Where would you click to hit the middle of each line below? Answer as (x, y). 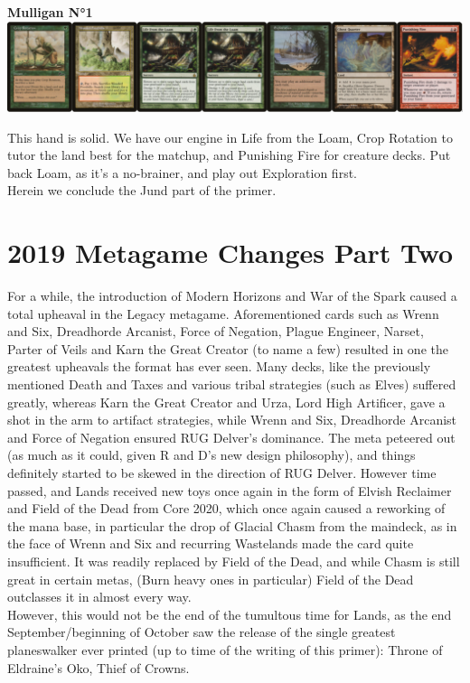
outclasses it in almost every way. (99, 597)
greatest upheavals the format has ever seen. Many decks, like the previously (219, 366)
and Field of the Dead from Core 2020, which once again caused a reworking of (226, 508)
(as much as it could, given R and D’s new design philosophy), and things (211, 455)
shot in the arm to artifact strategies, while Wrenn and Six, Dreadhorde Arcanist (232, 420)
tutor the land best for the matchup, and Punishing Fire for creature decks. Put (229, 155)
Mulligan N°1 (50, 12)
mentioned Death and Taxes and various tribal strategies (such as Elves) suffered (232, 384)
